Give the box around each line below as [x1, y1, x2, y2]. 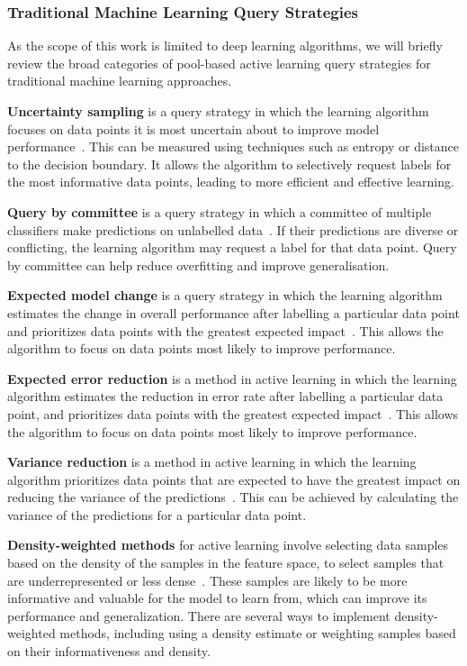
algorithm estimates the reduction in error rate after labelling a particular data [7, 387, 444, 406]
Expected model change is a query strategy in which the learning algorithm [7, 286, 443, 305]
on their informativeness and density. [7, 642, 211, 661]
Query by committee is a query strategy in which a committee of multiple [7, 202, 432, 221]
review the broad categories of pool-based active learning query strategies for [7, 53, 431, 72]
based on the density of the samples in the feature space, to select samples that [7, 553, 445, 572]
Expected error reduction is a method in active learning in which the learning [7, 369, 457, 388]
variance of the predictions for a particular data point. [7, 505, 307, 524]
